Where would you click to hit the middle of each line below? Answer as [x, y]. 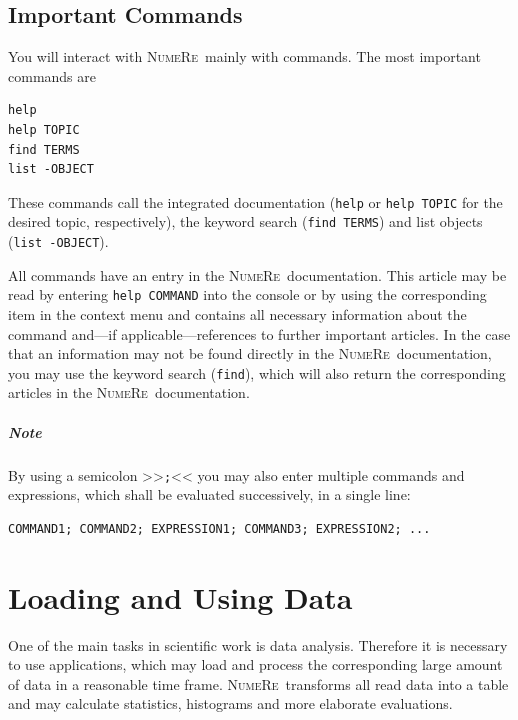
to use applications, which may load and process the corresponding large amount [255, 664]
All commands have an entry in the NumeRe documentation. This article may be [257, 274]
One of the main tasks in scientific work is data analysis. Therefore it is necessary [258, 644]
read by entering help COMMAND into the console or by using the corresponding [247, 294]
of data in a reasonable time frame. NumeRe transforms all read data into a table [258, 683]
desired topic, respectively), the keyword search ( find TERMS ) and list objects [245, 221]
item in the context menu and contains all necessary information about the [237, 313]
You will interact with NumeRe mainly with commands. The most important [244, 56]
